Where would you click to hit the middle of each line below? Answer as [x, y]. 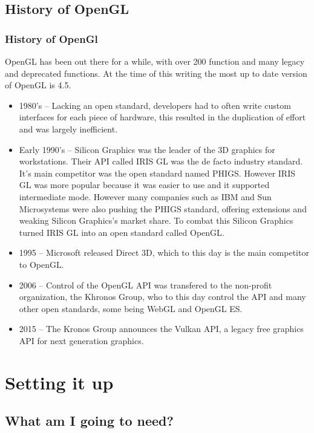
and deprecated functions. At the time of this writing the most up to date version [156, 73]
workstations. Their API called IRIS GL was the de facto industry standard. [161, 161]
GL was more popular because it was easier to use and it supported [144, 185]
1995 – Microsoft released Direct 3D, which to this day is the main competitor [164, 252]
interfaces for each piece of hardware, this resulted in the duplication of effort [162, 117]
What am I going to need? [89, 421]
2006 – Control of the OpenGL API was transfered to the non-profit [146, 285]
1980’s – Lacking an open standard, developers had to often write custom [155, 105]
